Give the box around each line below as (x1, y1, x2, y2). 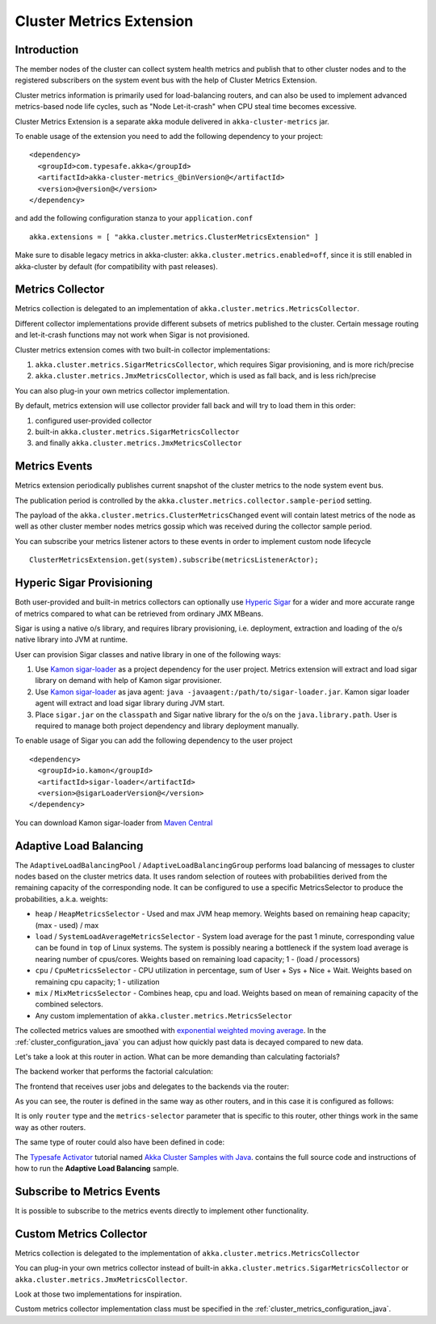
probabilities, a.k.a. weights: (15, 894, 108, 904)
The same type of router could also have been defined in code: (15, 1137, 225, 1147)
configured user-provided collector (35, 415, 153, 425)
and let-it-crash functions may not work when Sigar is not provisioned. (15, 330, 250, 339)
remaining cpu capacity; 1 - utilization (35, 976, 161, 986)
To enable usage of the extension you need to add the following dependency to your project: (15, 132, 323, 141)
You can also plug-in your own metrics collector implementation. (15, 386, 230, 395)
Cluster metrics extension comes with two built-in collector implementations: (15, 344, 270, 355)
